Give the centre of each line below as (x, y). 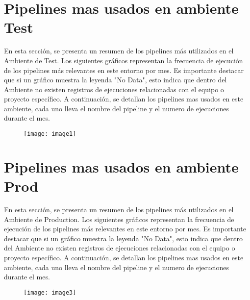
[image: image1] (50, 134)
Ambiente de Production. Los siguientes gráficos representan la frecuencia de (119, 219)
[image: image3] (50, 292)
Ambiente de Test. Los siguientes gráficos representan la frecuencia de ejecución (124, 60)
